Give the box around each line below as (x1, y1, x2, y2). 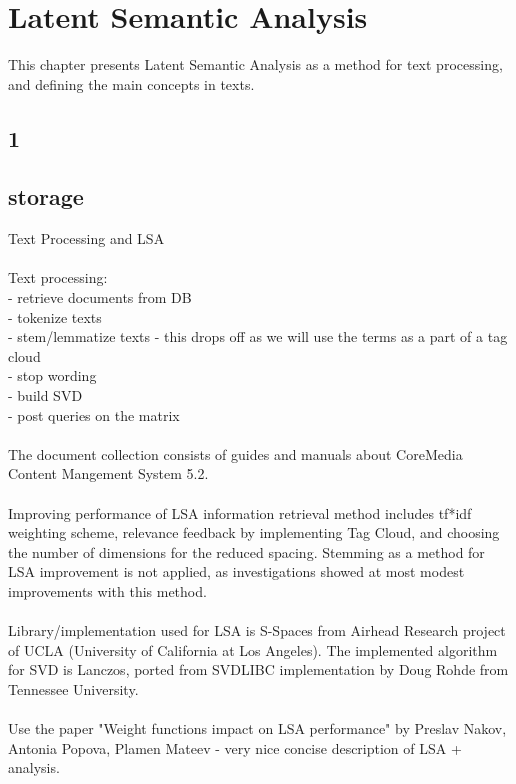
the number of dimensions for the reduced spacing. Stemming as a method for (8, 541, 485, 562)
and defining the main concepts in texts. (8, 73, 255, 94)
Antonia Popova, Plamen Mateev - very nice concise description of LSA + (8, 737, 462, 758)
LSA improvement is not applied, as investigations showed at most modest (8, 561, 465, 582)
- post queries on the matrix (8, 404, 180, 425)
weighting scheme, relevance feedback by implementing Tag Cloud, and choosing (8, 522, 500, 543)
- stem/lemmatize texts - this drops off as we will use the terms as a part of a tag (8, 326, 508, 347)
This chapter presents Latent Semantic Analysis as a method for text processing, (8, 54, 503, 75)
